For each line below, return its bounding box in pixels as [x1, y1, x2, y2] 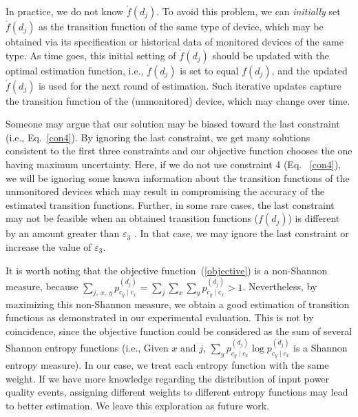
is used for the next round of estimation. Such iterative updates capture [39, 78, 341, 92]
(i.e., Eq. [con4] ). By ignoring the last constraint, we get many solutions [6, 130, 310, 144]
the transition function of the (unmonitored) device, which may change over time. [6, 93, 350, 108]
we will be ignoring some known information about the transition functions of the [6, 170, 350, 185]
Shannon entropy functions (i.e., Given [6, 340, 169, 354]
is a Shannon [293, 340, 348, 354]
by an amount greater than [6, 226, 120, 241]
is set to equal [180, 63, 239, 77]
